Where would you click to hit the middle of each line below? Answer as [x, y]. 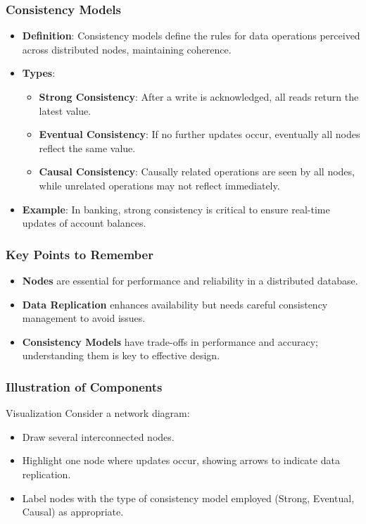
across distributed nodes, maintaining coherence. [127, 49]
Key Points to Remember [80, 254]
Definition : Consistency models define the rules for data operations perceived [191, 36]
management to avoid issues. [84, 318]
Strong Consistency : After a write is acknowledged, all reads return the [199, 96]
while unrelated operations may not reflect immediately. [159, 185]
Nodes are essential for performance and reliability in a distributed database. [190, 280]
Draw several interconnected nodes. [98, 436]
